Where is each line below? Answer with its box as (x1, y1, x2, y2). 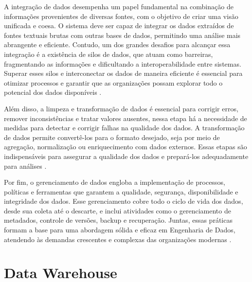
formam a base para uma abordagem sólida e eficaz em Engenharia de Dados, (4, 225, 235, 235)
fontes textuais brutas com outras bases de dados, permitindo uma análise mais (4, 30, 241, 40)
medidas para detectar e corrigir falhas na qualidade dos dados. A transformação (4, 123, 245, 133)
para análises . (4, 160, 47, 171)
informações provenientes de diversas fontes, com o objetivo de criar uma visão (4, 11, 238, 21)
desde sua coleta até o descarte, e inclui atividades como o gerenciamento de (4, 205, 231, 215)
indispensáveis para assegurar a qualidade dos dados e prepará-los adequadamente (4, 151, 249, 161)
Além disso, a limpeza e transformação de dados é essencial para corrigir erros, (4, 103, 238, 113)
